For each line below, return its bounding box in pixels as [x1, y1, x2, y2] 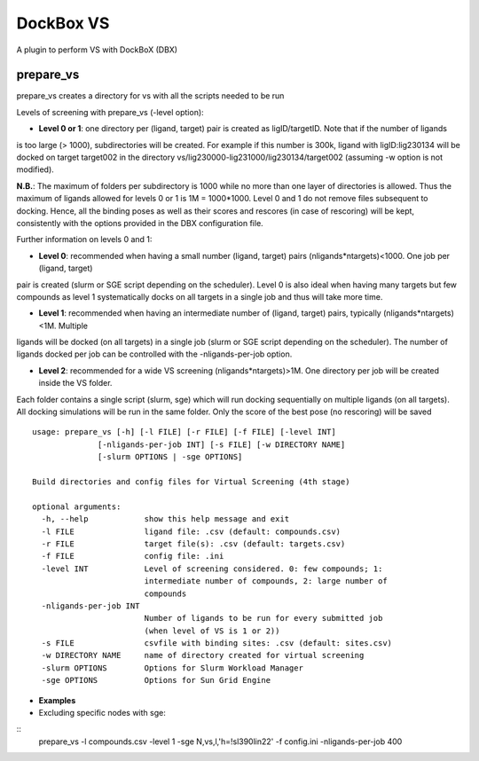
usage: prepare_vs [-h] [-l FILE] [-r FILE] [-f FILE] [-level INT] [32, 427, 336, 437]
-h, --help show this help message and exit [41, 514, 290, 524]
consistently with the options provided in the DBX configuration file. [16, 217, 263, 228]
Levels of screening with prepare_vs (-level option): [16, 106, 204, 117]
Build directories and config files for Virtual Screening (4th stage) [32, 477, 350, 487]
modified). [16, 164, 55, 175]
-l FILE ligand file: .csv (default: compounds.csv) [41, 526, 342, 537]
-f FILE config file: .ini [41, 551, 224, 561]
